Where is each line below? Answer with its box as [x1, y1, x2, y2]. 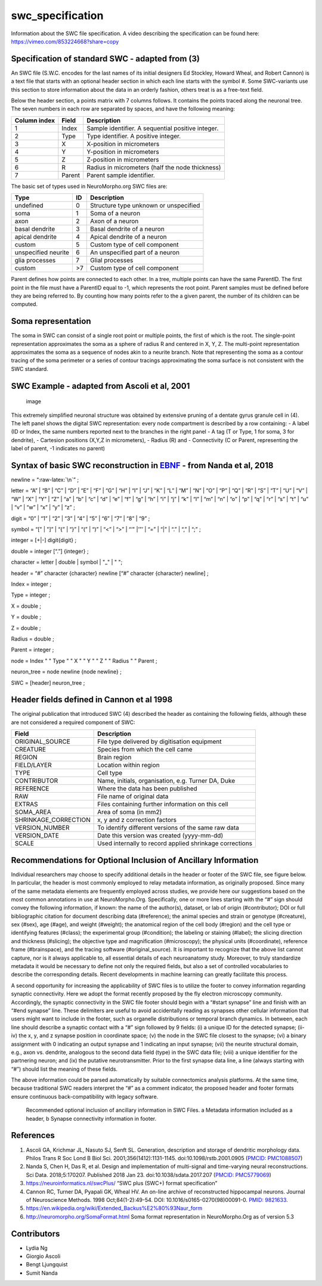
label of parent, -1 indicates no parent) [11, 445, 106, 452]
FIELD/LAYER [14, 761, 52, 769]
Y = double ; [11, 613, 42, 620]
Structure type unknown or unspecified [89, 202, 200, 210]
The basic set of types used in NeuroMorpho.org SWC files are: [11, 183, 168, 190]
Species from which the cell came [97, 746, 193, 754]
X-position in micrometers [86, 140, 160, 148]
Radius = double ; [11, 635, 55, 642]
